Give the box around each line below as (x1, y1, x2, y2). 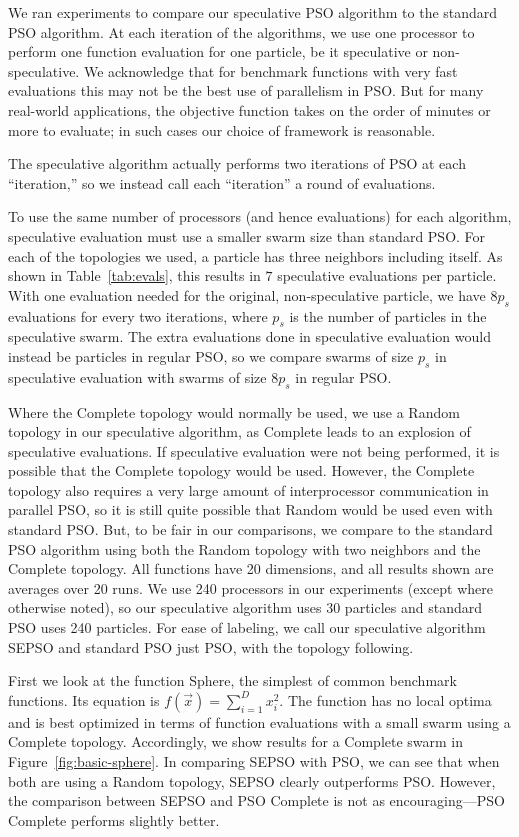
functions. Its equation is (8, 689, 160, 710)
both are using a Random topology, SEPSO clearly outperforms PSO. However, (8, 770, 496, 791)
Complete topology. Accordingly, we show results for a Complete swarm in (8, 731, 464, 752)
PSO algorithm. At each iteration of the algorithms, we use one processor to (8, 21, 475, 42)
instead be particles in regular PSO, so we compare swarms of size (8, 345, 414, 366)
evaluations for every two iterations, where (8, 305, 268, 326)
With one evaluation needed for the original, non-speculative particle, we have (8, 284, 486, 305)
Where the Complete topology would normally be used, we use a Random (8, 401, 460, 422)
